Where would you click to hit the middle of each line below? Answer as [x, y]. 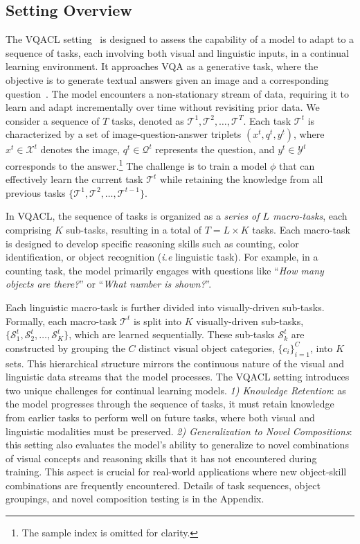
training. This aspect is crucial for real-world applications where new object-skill [176, 472]
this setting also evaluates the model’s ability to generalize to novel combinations [177, 445]
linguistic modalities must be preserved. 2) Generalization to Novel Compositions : [179, 431]
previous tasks [36, 192]
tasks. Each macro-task [301, 229]
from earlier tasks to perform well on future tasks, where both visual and [160, 417]
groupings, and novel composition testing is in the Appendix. [135, 499]
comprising [29, 229]
